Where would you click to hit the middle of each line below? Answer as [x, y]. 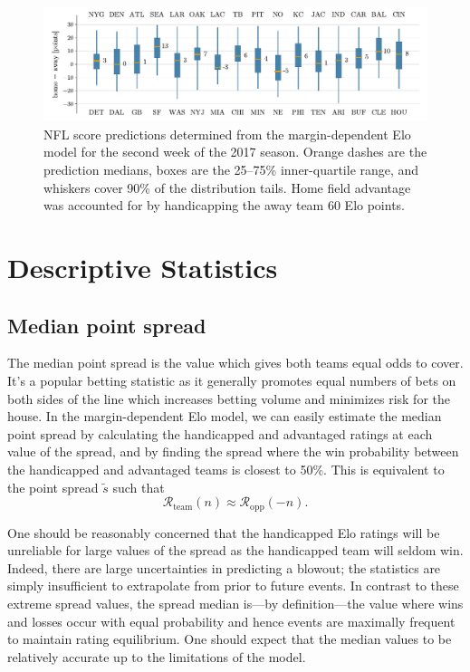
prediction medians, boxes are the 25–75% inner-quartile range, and [231, 170]
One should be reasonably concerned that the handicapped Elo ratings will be [224, 532]
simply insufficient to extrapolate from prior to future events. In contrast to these [233, 586]
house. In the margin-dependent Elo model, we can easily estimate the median [225, 416]
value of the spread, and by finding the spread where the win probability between [233, 451]
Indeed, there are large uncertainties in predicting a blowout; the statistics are [224, 567]
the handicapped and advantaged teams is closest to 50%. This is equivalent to [226, 469]
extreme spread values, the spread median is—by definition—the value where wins [235, 603]
